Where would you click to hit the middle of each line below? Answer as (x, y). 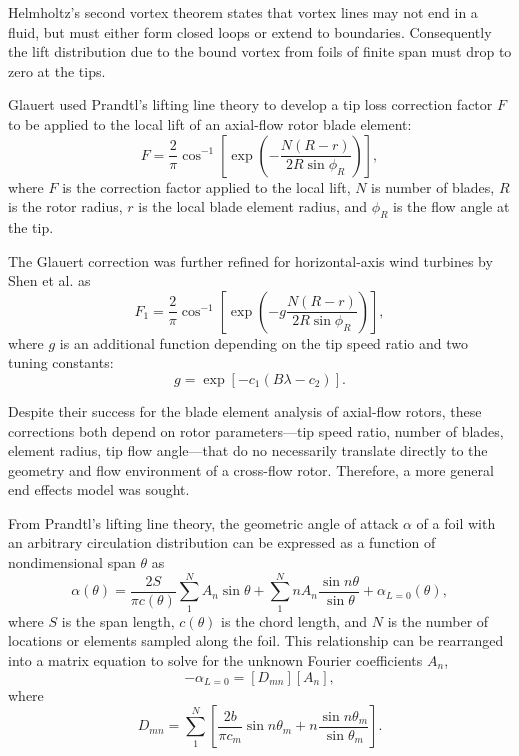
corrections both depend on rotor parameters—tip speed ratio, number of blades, (256, 430)
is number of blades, (433, 186)
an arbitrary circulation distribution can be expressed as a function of (222, 542)
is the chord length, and (294, 620)
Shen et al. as (49, 280)
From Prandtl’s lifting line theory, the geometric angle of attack (203, 522)
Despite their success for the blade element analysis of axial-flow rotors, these (245, 410)
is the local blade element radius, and (253, 206)
